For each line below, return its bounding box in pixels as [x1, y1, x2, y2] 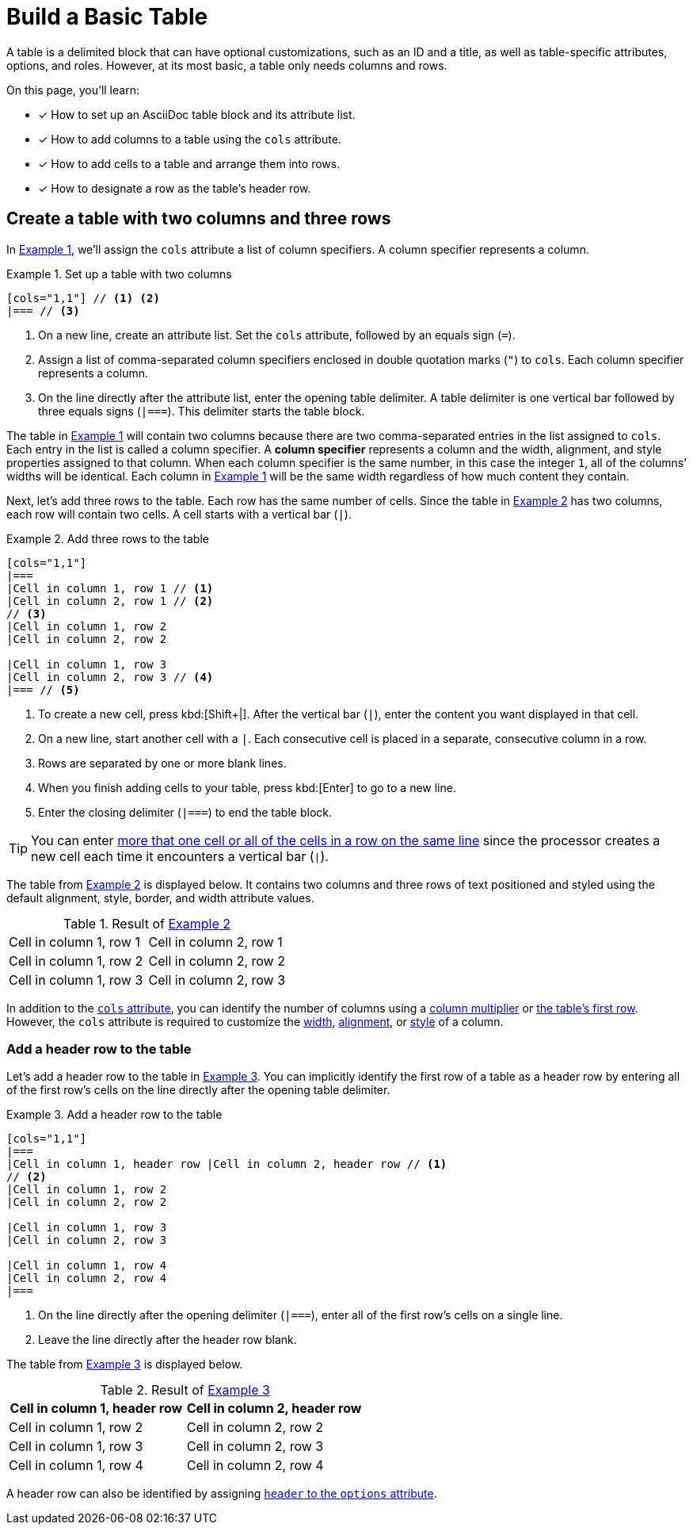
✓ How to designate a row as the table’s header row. [38, 181, 311, 195]
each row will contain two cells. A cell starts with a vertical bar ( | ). [6, 507, 352, 521]
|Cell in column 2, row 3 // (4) [6, 670, 214, 683]
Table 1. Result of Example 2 [63, 915, 231, 932]
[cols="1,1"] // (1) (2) [6, 291, 160, 304]
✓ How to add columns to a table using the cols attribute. [38, 132, 341, 146]
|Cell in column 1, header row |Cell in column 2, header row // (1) [6, 1158, 447, 1171]
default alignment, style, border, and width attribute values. [6, 890, 314, 905]
